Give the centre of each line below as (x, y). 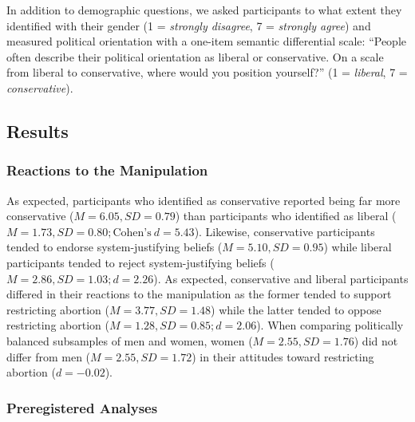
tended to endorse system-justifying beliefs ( (115, 247)
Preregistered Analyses (82, 407)
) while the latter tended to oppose (296, 309)
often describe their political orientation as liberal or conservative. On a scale (195, 56)
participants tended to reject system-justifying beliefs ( (140, 262)
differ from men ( (49, 356)
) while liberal (358, 247)
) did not (376, 340)
